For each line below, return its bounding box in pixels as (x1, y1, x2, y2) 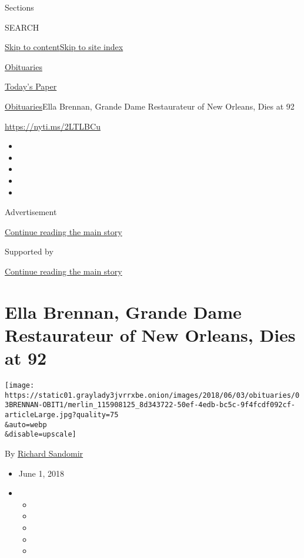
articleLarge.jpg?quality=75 (5, 410, 119, 419)
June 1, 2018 (18, 467, 64, 479)
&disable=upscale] (5, 430, 76, 439)
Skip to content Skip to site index (5, 41, 123, 53)
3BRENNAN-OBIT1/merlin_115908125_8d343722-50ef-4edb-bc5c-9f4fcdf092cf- (5, 401, 295, 410)
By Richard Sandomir (5, 447, 83, 459)
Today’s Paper (5, 80, 57, 93)
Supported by (5, 245, 54, 257)
